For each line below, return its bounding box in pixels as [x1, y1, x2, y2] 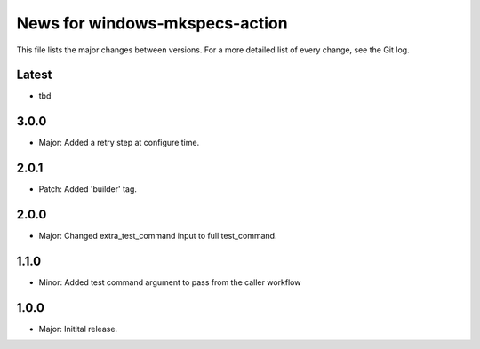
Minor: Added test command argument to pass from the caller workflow [38, 277, 301, 288]
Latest [16, 67, 52, 83]
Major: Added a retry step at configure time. [38, 138, 200, 148]
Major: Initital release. [38, 323, 118, 334]
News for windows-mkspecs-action [16, 13, 288, 33]
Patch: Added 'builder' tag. [38, 184, 138, 194]
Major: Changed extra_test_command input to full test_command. [38, 231, 277, 242]
